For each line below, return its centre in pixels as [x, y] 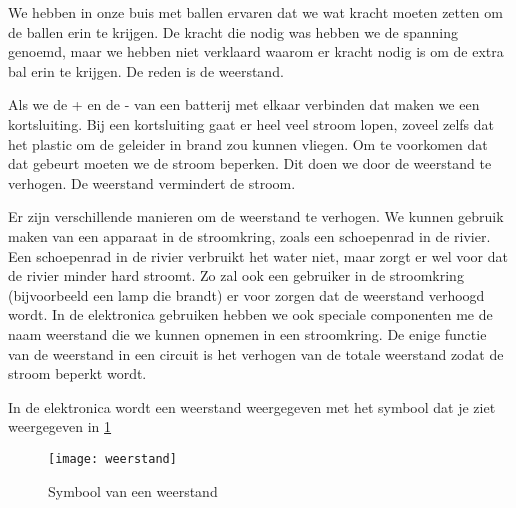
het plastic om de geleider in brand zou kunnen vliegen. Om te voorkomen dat [248, 143]
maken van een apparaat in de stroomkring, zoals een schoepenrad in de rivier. [249, 235]
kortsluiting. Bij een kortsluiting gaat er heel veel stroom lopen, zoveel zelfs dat [251, 123]
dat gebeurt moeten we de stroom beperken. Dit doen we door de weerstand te [250, 163]
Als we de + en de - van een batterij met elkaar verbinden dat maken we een [244, 104]
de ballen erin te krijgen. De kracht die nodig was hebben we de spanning [233, 31]
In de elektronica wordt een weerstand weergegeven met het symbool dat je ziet [252, 406]
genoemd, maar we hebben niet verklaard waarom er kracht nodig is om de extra [256, 51]
